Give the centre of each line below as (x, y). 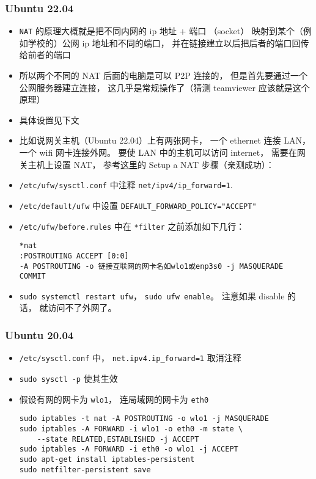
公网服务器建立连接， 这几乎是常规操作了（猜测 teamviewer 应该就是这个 (164, 87)
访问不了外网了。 (82, 308)
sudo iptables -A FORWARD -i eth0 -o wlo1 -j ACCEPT (129, 449)
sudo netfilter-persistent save (85, 470)
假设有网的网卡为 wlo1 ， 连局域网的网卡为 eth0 (114, 399)
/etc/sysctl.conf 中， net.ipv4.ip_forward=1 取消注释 (130, 358)
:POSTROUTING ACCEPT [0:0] (74, 256)
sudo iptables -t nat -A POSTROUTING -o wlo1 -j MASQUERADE (144, 419)
